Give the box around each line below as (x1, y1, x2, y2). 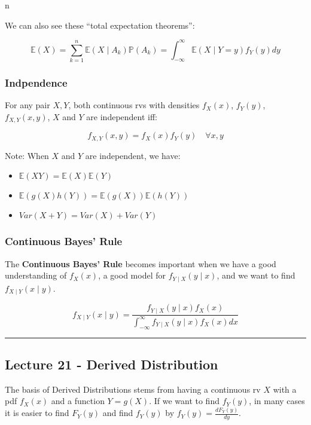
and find (102, 406, 133, 419)
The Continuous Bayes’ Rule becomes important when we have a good (5, 257, 276, 270)
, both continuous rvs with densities (68, 99, 200, 111)
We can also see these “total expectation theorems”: (5, 19, 195, 31)
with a (273, 383, 297, 395)
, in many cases (249, 395, 305, 407)
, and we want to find (217, 269, 295, 282)
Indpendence (5, 75, 68, 90)
